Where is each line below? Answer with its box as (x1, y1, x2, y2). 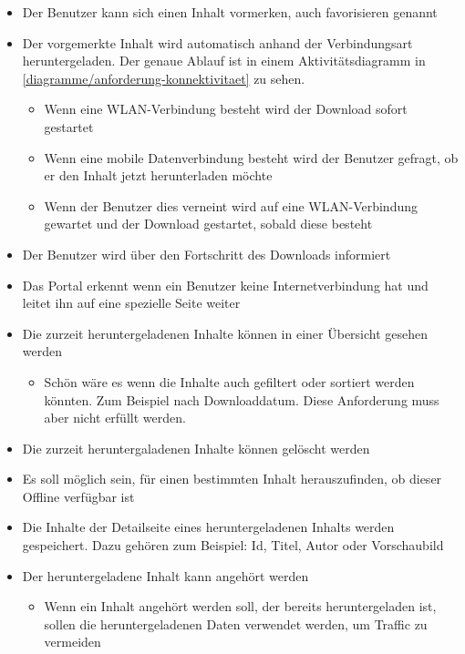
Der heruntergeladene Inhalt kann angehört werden (22, 566, 309, 585)
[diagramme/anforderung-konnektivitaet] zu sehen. (22, 68, 305, 87)
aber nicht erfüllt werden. (44, 408, 186, 427)
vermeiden (44, 632, 101, 651)
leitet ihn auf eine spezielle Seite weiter (22, 293, 241, 312)
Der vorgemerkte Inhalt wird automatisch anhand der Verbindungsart (22, 33, 413, 52)
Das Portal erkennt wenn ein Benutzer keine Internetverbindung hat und (22, 275, 429, 294)
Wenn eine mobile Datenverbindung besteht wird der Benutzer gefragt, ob (44, 148, 459, 167)
